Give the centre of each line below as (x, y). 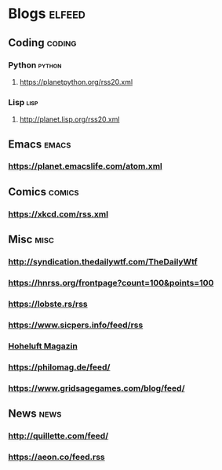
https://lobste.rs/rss (48, 304)
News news (35, 414)
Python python (35, 65)
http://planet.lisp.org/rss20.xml (69, 119)
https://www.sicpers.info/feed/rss (76, 325)
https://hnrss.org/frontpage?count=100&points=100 (111, 283)
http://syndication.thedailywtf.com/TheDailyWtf (103, 262)
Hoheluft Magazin (43, 346)
